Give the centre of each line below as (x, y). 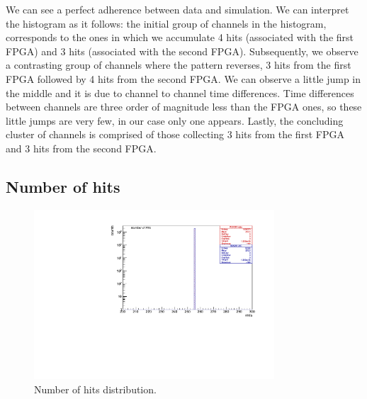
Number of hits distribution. (95, 389)
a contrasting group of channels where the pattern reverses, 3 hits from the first (179, 65)
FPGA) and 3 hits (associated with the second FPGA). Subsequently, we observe (182, 51)
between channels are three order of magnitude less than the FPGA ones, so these (184, 107)
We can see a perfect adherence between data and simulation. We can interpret (177, 9)
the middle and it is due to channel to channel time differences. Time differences (180, 92)
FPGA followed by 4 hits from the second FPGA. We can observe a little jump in (183, 78)
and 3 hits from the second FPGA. (81, 148)
